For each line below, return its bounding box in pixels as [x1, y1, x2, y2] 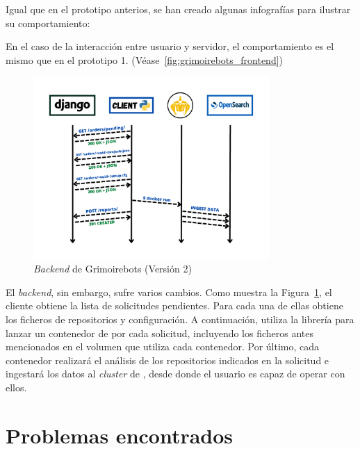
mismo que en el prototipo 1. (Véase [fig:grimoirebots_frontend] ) [6, 52, 284, 67]
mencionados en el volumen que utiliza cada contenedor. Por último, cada [6, 339, 320, 354]
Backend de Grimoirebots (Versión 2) [33, 261, 192, 276]
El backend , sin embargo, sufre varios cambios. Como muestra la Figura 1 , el [6, 284, 332, 299]
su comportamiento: [6, 15, 90, 30]
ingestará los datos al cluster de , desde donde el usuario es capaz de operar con [6, 366, 345, 381]
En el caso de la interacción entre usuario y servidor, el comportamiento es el [6, 39, 334, 54]
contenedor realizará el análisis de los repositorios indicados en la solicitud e [6, 352, 329, 367]
